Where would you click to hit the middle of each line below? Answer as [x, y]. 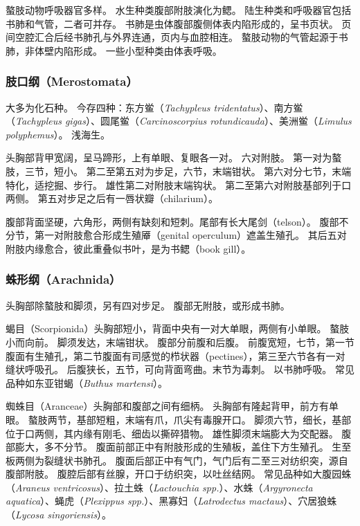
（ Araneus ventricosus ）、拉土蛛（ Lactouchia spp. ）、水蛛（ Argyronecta [159, 487]
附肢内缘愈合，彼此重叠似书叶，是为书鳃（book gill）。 [128, 248]
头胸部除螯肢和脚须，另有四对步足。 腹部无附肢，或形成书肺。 [148, 305]
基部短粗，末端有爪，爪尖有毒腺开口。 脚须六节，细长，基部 [214, 419]
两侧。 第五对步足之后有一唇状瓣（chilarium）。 [112, 198]
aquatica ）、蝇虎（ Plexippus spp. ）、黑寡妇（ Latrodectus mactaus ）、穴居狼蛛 [171, 501]
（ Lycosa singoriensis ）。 [59, 515]
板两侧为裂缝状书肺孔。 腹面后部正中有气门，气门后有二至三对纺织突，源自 [177, 460]
